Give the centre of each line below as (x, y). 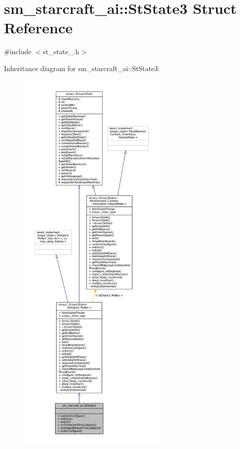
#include (18, 51)
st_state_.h (61, 51)
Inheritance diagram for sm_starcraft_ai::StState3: (82, 68)
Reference (38, 28)
